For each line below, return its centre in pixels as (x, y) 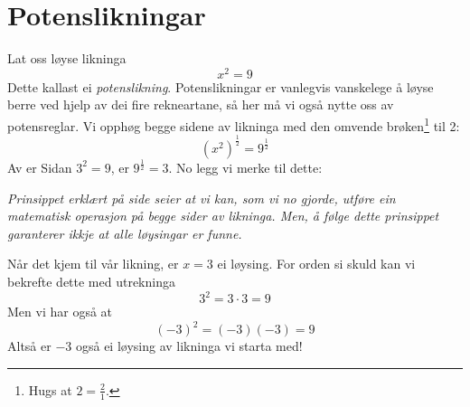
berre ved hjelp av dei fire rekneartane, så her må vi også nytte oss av (201, 104)
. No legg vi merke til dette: (245, 167)
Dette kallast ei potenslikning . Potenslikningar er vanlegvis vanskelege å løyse (221, 86)
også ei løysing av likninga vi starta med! (189, 346)
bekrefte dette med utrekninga (91, 281)
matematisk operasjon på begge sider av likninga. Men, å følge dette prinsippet (223, 216)
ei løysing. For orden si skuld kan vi (316, 264)
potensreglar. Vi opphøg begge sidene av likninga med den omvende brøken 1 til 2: (234, 124)
